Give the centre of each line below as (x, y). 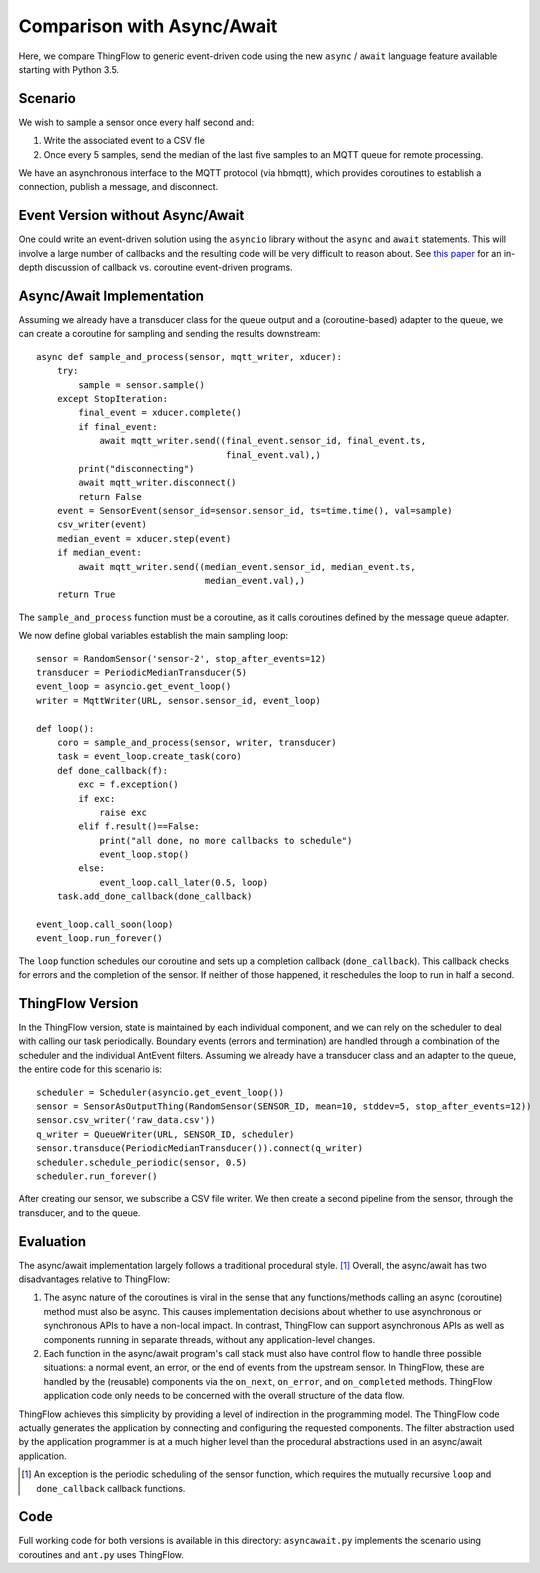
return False (110, 496)
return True (86, 594)
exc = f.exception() (128, 784)
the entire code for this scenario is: (90, 1069)
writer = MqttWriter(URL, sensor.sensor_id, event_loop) (179, 700)
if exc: (97, 798)
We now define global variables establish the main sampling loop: (153, 636)
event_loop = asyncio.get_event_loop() (134, 686)
